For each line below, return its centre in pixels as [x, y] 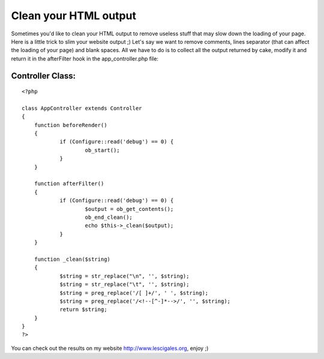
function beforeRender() [70, 125]
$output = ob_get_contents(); [129, 209]
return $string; [83, 310]
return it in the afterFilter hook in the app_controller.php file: [85, 58]
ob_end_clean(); [109, 217]
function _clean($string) [72, 259]
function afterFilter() [69, 184]
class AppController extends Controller [82, 108]
